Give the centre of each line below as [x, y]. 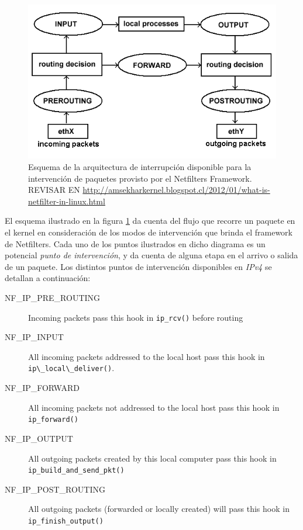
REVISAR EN [54, 190]
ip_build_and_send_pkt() [76, 471]
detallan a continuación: [48, 278]
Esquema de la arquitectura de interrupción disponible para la [140, 167]
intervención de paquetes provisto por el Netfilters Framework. [140, 178]
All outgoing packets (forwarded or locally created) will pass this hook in [159, 509]
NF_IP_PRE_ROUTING [53, 297]
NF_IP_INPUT [34, 337]
